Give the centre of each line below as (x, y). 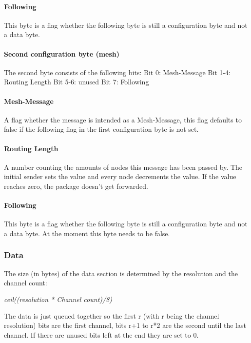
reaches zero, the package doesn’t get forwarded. (76, 186)
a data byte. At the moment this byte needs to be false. (87, 233)
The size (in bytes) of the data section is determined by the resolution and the (121, 273)
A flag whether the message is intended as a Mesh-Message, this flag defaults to (123, 119)
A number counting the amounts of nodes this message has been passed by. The (123, 167)
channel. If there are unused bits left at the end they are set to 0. (101, 334)
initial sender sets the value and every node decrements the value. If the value (120, 176)
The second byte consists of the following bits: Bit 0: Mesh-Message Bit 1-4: (117, 72)
